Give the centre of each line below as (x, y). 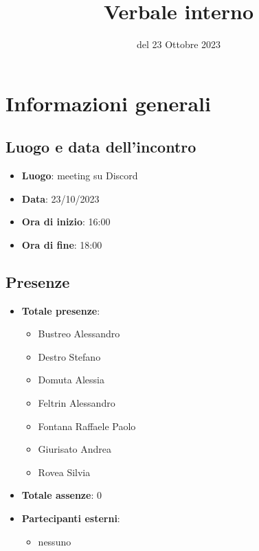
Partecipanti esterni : (71, 518)
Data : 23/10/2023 (60, 198)
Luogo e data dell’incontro (101, 147)
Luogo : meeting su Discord (80, 176)
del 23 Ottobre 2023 (179, 44)
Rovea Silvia (64, 472)
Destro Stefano (69, 356)
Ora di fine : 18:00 (62, 244)
